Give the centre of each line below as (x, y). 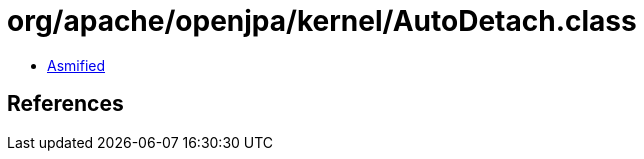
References (65, 104)
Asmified (76, 65)
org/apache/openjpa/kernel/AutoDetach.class (322, 21)
